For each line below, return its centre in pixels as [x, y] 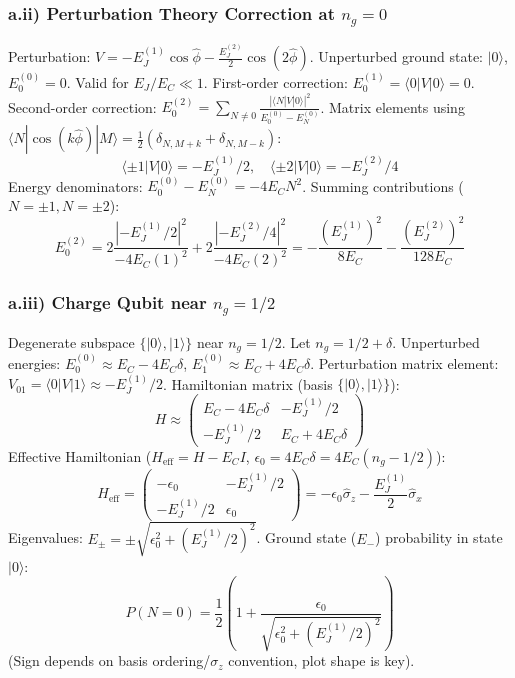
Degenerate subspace [71, 341]
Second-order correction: [82, 106]
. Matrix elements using [392, 106]
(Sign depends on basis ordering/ [109, 660]
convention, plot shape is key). [321, 660]
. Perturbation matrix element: [404, 363]
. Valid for [97, 82]
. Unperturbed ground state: [396, 56]
